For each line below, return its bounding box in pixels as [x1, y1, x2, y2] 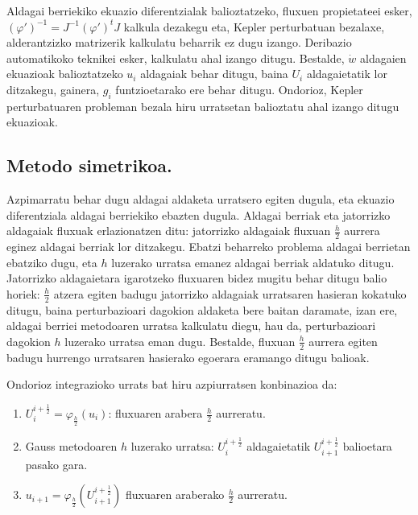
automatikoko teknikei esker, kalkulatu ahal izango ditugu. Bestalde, [6, 49, 345, 66]
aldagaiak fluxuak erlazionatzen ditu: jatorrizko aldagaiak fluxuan [6, 222, 331, 239]
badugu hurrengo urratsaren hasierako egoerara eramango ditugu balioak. [6, 348, 370, 365]
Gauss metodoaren [25, 438, 118, 455]
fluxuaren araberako [126, 486, 225, 503]
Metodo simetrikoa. [6, 153, 172, 178]
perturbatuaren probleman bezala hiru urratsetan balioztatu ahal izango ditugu [6, 97, 399, 114]
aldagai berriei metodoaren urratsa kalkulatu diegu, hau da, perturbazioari [6, 317, 376, 334]
